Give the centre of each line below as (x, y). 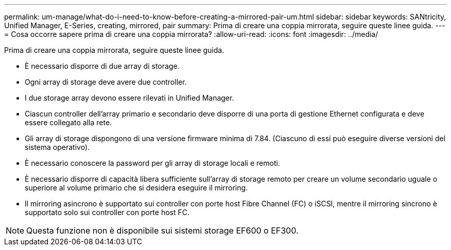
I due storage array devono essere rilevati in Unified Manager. (129, 98)
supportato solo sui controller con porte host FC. (107, 212)
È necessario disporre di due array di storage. (102, 66)
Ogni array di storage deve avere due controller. (106, 82)
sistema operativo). (57, 147)
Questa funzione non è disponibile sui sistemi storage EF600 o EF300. (162, 230)
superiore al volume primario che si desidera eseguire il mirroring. (136, 188)
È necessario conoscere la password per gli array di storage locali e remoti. (152, 163)
